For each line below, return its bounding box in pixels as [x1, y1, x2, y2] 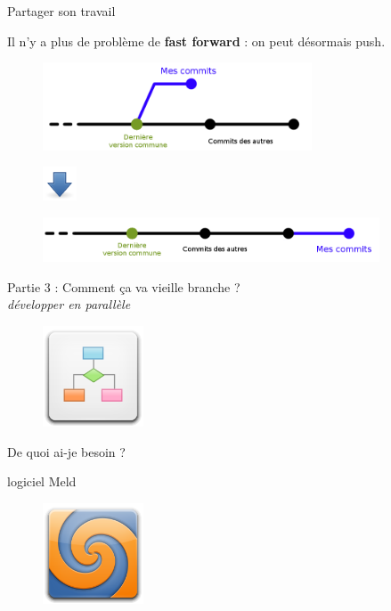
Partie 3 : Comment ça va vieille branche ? [7, 277, 240, 296]
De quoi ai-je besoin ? [7, 442, 126, 460]
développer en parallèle [7, 295, 131, 314]
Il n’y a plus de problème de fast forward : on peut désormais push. [7, 31, 386, 50]
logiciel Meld [7, 472, 77, 491]
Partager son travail [7, 2, 116, 20]
